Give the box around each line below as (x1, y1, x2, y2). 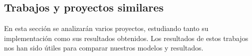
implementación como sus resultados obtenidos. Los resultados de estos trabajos (4, 32, 249, 43)
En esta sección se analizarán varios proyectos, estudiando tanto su (4, 23, 209, 33)
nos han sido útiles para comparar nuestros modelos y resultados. (4, 42, 204, 53)
